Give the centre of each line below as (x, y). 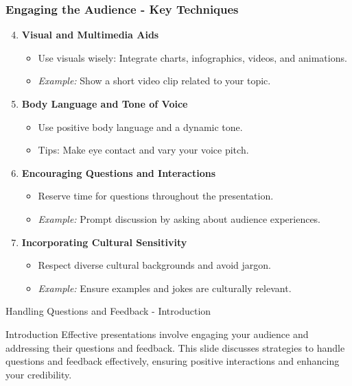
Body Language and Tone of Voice (105, 104)
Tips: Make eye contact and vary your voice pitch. (143, 150)
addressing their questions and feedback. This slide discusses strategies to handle (175, 347)
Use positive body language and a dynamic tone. (140, 126)
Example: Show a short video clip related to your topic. (154, 81)
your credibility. (39, 374)
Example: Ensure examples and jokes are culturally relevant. (165, 288)
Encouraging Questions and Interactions (119, 172)
